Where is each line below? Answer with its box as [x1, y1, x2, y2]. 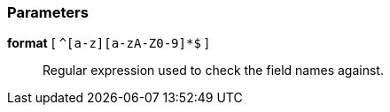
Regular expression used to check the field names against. [43, 63, 384, 78]
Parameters [7, 4, 89, 21]
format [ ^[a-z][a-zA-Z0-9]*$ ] [7, 35, 209, 51]
